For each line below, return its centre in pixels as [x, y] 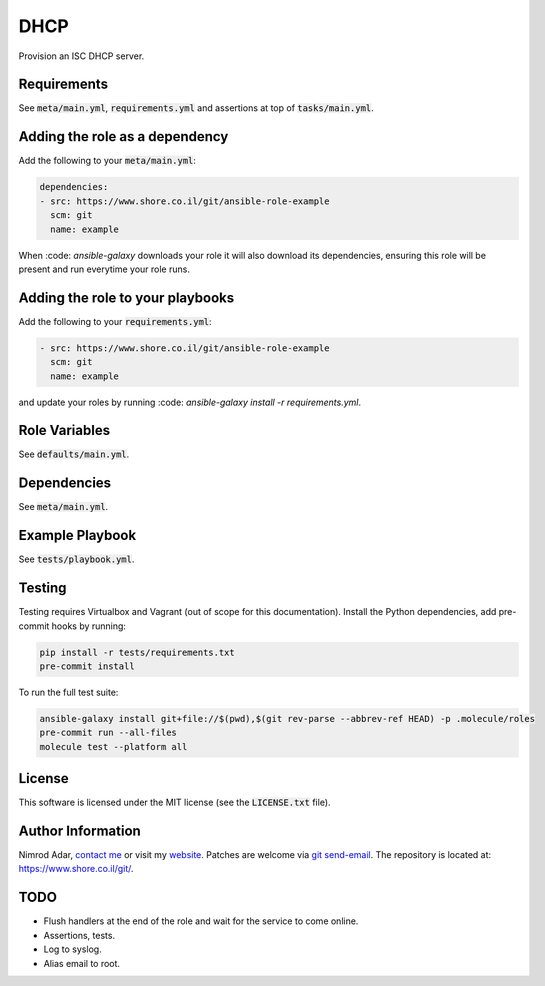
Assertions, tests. [79, 935]
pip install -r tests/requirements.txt [137, 652]
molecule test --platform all [113, 746]
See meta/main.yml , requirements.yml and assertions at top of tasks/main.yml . [196, 108]
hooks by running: [89, 626]
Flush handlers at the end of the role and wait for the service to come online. [201, 921]
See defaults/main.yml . [74, 454]
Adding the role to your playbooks [126, 297]
